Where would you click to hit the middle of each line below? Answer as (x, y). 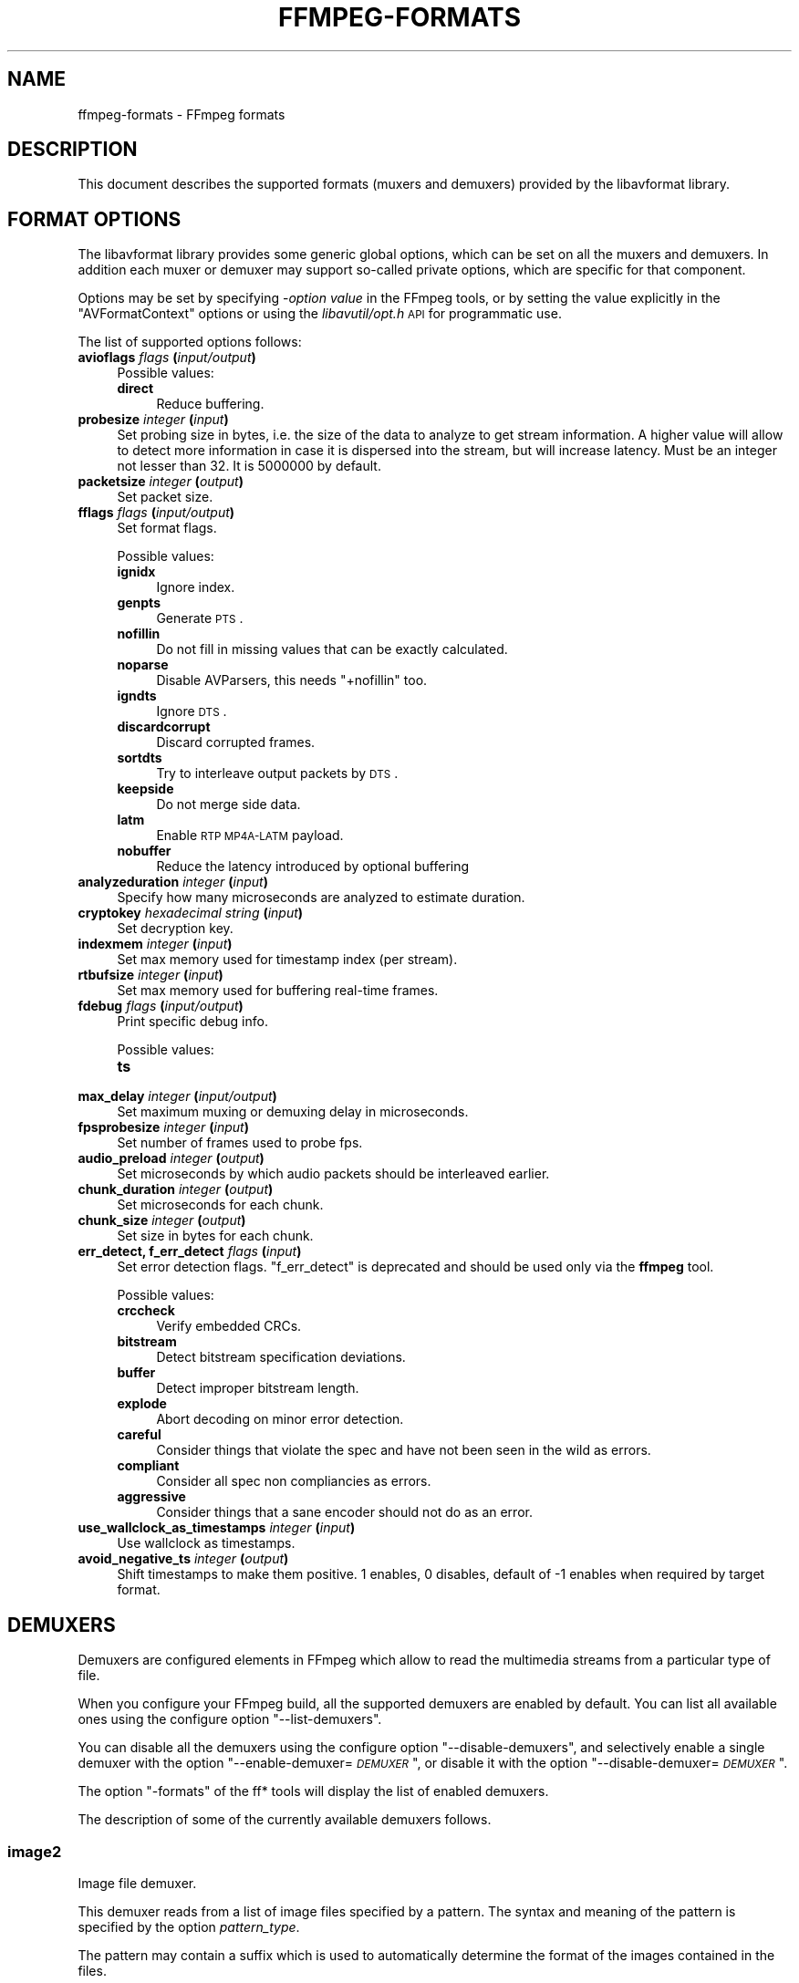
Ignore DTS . (192, 711)
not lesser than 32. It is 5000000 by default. (249, 466)
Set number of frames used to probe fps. (240, 1143)
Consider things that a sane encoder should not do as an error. (344, 1512)
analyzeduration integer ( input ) (173, 882)
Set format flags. (167, 528)
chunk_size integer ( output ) (162, 1220)
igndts (137, 696)
